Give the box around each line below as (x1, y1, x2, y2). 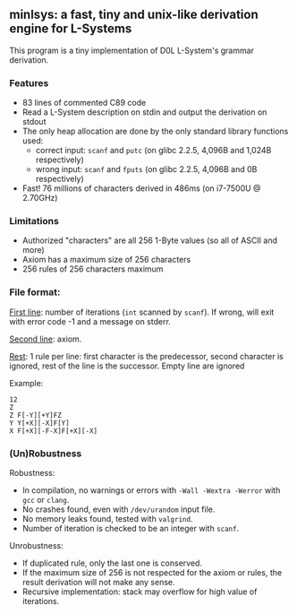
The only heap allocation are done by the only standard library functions (21, 125, 289, 137)
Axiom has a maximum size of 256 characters (21, 255, 191, 265)
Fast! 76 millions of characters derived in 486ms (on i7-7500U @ (21, 183, 261, 194)
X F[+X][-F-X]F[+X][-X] (9, 426, 98, 436)
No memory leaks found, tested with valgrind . (21, 514, 193, 523)
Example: (9, 377, 44, 388)
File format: (9, 286, 61, 298)
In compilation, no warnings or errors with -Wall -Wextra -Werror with (21, 485, 281, 496)
